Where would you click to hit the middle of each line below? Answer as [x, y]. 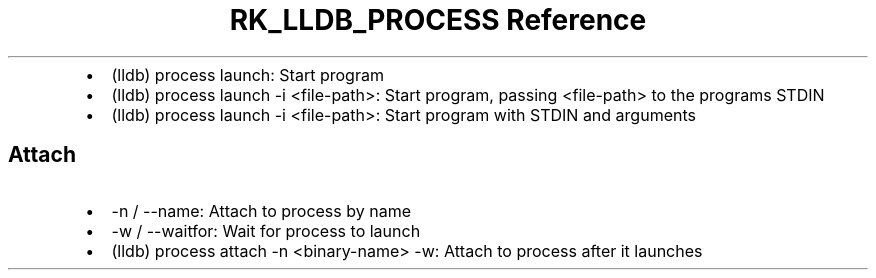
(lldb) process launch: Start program [247, 74]
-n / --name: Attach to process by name [261, 210]
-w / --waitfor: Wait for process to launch [266, 230]
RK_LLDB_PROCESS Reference [438, 20]
